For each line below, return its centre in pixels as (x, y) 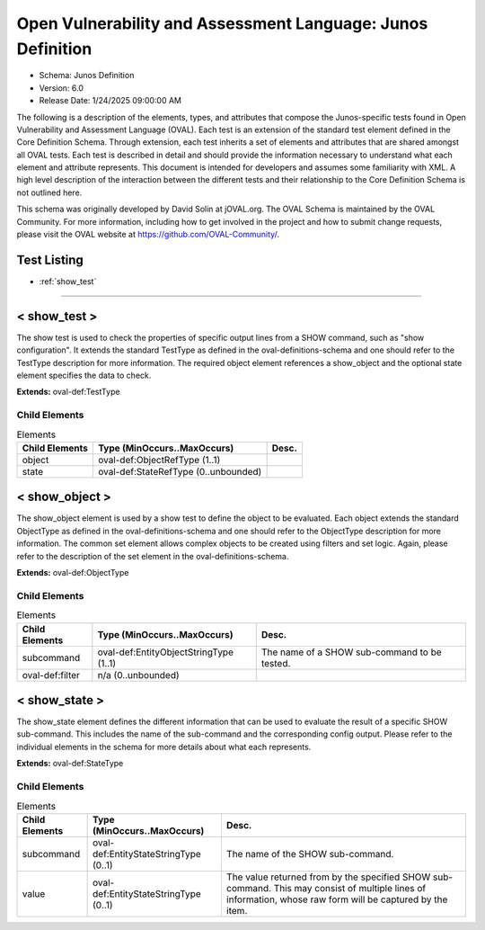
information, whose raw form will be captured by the (337, 899)
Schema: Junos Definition (87, 76)
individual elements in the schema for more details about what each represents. (164, 747)
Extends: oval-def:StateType (70, 764)
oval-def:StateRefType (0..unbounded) (180, 471)
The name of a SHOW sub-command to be (351, 652)
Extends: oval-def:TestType (68, 392)
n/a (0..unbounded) (138, 675)
